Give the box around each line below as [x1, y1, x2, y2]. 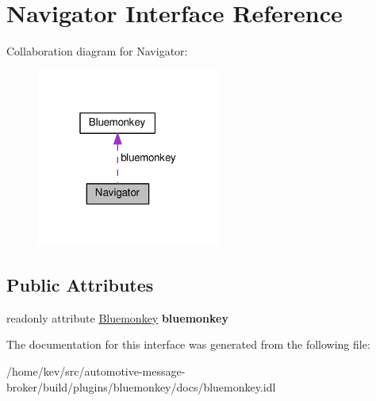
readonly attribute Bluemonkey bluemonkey [6, 309, 228, 326]
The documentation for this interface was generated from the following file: [6, 336, 370, 353]
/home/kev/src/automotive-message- [6, 363, 186, 379]
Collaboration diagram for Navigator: [6, 43, 188, 59]
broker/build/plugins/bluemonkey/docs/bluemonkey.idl [6, 378, 276, 395]
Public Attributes [6, 273, 154, 296]
